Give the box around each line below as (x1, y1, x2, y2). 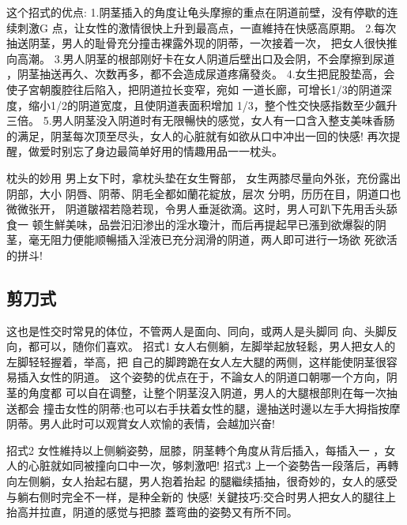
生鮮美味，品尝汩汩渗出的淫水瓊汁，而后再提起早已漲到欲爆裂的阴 (43, 216, 386, 232)
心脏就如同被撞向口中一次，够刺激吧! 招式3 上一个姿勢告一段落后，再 (28, 457, 388, 474)
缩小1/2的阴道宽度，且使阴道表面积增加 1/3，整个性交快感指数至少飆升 (28, 96, 398, 113)
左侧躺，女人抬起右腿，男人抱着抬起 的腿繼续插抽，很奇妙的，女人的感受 (17, 473, 398, 489)
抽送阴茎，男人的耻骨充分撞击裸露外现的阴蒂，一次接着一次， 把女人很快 (6, 35, 386, 51)
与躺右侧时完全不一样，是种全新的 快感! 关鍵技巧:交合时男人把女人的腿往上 (6, 488, 397, 504)
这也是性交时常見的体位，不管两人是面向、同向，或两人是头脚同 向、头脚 (6, 322, 386, 339)
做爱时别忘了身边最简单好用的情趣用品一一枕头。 (28, 143, 283, 159)
